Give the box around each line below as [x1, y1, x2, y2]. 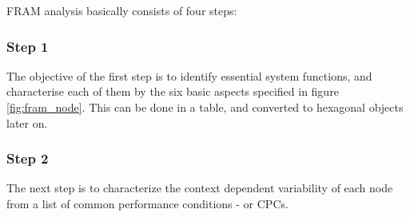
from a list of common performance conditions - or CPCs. [6, 195, 289, 211]
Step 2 [6, 148, 49, 168]
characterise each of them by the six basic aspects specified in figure [6, 83, 339, 100]
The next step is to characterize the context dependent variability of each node [6, 180, 393, 196]
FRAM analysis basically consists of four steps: [6, 2, 237, 18]
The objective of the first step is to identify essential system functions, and [6, 67, 372, 84]
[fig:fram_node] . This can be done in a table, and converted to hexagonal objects [6, 99, 404, 115]
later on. [6, 114, 48, 131]
